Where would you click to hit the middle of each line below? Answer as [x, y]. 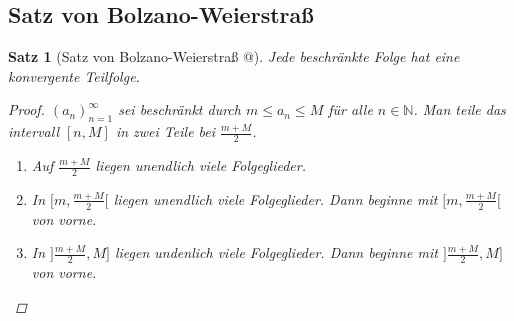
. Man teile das [459, 109]
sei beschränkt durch [179, 109]
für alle [350, 109]
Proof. [26, 109]
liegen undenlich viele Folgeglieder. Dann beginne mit [276, 252]
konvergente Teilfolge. [74, 75]
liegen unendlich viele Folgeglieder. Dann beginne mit [275, 198]
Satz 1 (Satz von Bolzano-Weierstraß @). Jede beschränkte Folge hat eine [234, 56]
